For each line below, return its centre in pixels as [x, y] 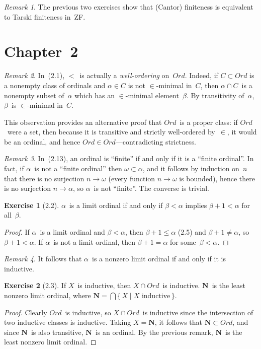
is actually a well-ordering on [124, 75]
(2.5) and [192, 232]
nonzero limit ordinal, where [48, 295]
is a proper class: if [209, 122]
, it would [242, 132]
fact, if [14, 168]
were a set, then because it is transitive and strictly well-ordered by [111, 132]
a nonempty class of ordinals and [55, 85]
